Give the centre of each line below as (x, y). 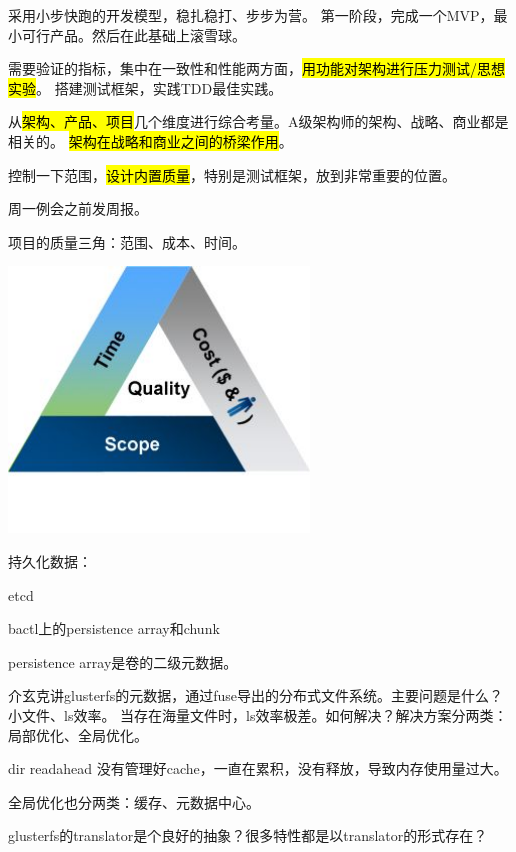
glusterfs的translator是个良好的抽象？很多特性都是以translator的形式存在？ (248, 835)
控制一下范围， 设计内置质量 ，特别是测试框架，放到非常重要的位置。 (232, 174)
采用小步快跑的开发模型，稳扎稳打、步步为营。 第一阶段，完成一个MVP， (251, 15)
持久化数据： (50, 561)
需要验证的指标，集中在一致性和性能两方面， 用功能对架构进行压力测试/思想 (256, 68)
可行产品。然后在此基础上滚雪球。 (133, 34)
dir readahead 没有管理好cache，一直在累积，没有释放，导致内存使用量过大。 (258, 768)
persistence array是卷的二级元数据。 (123, 661)
